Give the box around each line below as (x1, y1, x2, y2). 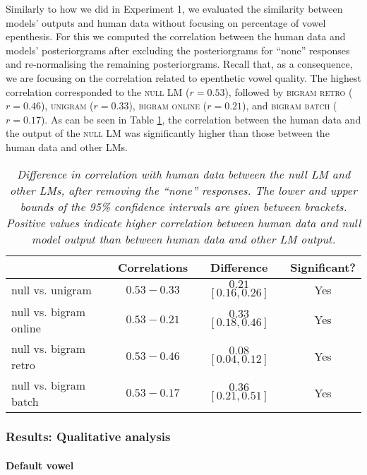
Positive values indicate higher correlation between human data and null (6, 214, 361, 231)
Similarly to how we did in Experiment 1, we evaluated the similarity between (6, 1, 343, 16)
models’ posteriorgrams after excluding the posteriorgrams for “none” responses (6, 42, 350, 57)
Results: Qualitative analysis (6, 428, 171, 445)
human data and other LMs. (6, 139, 128, 154)
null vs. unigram (11, 281, 92, 298)
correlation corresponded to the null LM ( (6, 84, 190, 99)
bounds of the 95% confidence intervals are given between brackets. (20, 198, 347, 215)
